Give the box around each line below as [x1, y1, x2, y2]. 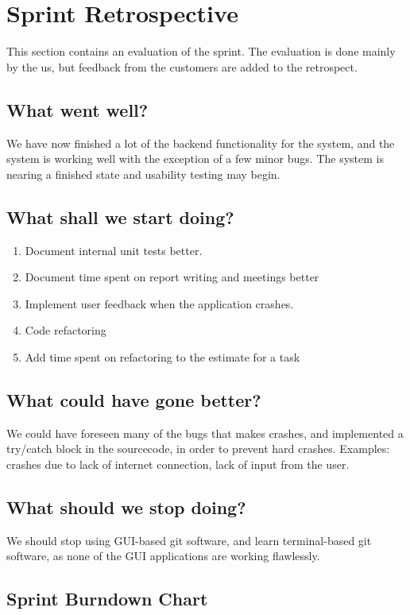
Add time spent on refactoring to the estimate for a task [25, 348, 300, 365]
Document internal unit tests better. [25, 242, 203, 258]
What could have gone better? [6, 387, 261, 412]
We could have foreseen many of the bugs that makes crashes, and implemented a [6, 424, 404, 441]
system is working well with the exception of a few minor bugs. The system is [6, 150, 384, 167]
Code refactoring [25, 322, 106, 338]
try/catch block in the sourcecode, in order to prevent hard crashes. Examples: [6, 440, 390, 457]
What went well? [6, 97, 149, 122]
